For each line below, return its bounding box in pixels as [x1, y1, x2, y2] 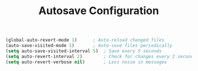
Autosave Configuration [38, 4, 159, 18]
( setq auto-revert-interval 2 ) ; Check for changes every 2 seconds [5, 53, 196, 59]
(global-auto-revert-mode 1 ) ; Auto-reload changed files [5, 37, 165, 43]
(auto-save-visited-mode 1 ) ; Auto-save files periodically [5, 43, 173, 49]
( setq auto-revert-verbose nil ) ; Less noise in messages [5, 59, 167, 65]
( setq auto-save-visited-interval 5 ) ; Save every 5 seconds [5, 48, 162, 54]
